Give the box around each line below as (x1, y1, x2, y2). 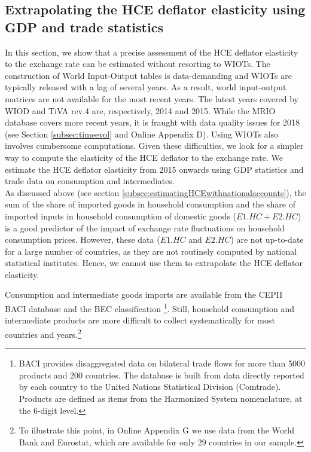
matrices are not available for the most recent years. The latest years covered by (5, 92, 298, 105)
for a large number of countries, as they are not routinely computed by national (5, 245, 297, 257)
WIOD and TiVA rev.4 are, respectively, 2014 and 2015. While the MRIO (5, 104, 276, 117)
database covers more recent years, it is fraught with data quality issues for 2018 (5, 116, 300, 129)
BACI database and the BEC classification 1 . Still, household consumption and (5, 301, 295, 314)
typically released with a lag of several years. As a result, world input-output (5, 81, 286, 93)
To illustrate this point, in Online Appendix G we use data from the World (19, 424, 294, 436)
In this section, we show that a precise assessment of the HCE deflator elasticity (5, 45, 298, 58)
